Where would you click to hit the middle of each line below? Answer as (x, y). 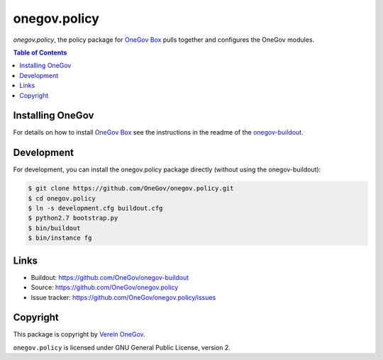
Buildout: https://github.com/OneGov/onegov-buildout (110, 277)
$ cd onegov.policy (62, 198)
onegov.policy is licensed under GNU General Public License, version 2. (122, 347)
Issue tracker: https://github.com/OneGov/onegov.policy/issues (123, 297)
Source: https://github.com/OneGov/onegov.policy (105, 288)
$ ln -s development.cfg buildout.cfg (95, 208)
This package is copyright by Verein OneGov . (79, 334)
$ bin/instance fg (60, 238)
